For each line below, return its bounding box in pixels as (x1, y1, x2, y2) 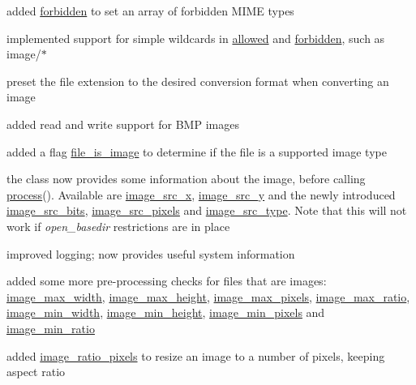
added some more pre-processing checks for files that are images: (6, 272, 327, 289)
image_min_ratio (6, 319, 95, 336)
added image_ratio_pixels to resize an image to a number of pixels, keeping (6, 347, 385, 364)
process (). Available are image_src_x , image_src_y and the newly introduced (6, 186, 396, 203)
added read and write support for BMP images (6, 115, 239, 132)
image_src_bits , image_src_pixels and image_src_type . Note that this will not (6, 202, 407, 219)
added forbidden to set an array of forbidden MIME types (6, 2, 294, 19)
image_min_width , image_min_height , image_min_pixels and (6, 304, 325, 321)
